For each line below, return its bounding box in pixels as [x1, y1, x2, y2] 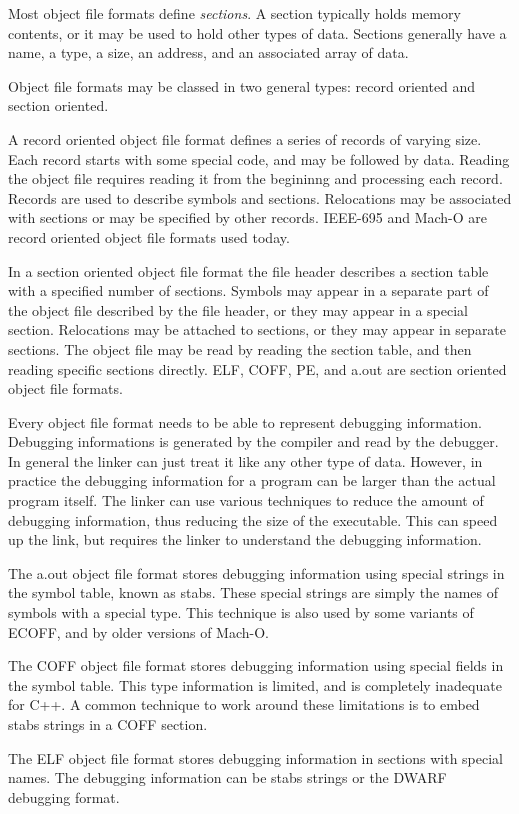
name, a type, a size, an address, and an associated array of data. [8, 42, 409, 63]
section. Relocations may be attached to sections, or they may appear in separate [8, 319, 507, 340]
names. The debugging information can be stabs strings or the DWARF [8, 767, 447, 788]
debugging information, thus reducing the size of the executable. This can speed [8, 509, 498, 530]
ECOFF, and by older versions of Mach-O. [8, 621, 270, 642]
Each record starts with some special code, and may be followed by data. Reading [8, 148, 510, 169]
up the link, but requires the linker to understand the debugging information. [8, 529, 482, 550]
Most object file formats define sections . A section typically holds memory [8, 3, 461, 23]
